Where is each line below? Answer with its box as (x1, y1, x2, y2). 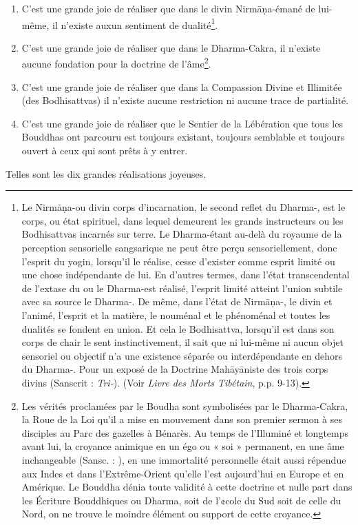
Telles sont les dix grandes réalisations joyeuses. (6, 166, 207, 181)
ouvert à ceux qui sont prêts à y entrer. (21, 143, 188, 158)
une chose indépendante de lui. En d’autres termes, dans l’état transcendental (21, 267, 350, 282)
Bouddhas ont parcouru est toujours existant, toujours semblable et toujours (21, 130, 345, 144)
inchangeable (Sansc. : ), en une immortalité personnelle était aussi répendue (21, 452, 346, 466)
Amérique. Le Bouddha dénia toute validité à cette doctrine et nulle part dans (21, 480, 352, 494)
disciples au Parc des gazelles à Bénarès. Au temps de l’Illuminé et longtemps (21, 425, 349, 440)
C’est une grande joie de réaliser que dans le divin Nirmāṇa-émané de (21, 1, 315, 15)
